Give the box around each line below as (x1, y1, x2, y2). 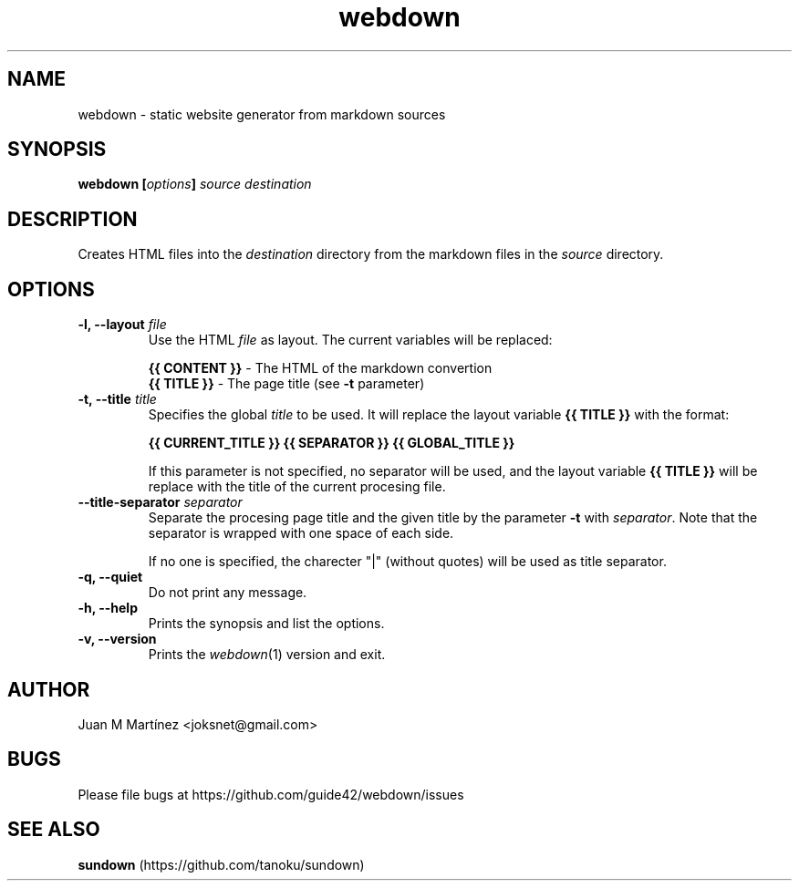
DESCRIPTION (7, 207, 138, 231)
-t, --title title (78, 391, 157, 408)
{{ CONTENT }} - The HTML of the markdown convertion (148, 360, 493, 377)
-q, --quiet (78, 569, 143, 585)
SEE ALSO (7, 818, 100, 842)
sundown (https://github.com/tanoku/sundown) (78, 856, 365, 873)
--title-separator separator (78, 494, 243, 511)
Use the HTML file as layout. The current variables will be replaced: (148, 332, 553, 348)
